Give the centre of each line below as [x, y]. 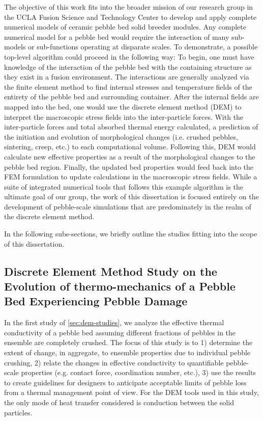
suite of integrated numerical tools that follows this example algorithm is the [124, 186]
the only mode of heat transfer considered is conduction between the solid [119, 402]
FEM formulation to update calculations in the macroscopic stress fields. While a [131, 177]
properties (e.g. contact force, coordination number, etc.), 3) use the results [138, 372]
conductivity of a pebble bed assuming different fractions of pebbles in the [120, 332]
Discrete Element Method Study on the [111, 271]
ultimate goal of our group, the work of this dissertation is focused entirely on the [131, 196]
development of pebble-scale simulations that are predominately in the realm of [128, 206]
